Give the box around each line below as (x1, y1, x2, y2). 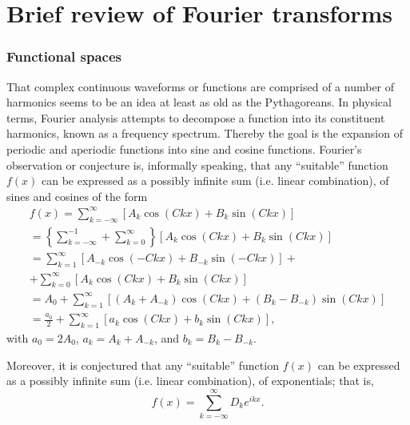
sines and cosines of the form (6, 187, 148, 204)
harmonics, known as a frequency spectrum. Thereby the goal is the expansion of (6, 125, 403, 142)
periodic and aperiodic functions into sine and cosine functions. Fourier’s (6, 140, 362, 157)
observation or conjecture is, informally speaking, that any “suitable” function (6, 156, 388, 173)
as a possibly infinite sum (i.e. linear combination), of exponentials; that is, (6, 372, 374, 389)
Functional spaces (6, 46, 121, 66)
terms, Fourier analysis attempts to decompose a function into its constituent (6, 109, 385, 126)
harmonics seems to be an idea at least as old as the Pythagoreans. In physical (6, 94, 392, 110)
